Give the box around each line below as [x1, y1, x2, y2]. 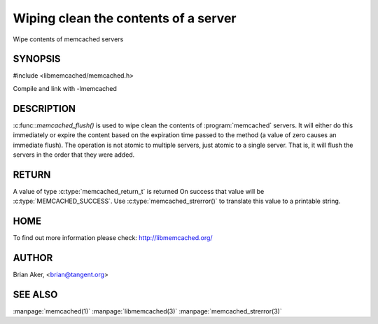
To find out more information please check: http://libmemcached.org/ [13, 234, 213, 242]
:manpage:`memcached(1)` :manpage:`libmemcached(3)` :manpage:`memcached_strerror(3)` [13, 307, 283, 315]
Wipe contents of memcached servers [13, 35, 124, 43]
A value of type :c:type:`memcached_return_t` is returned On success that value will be [13, 187, 265, 195]
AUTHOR [13, 252, 53, 264]
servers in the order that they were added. [13, 150, 135, 159]
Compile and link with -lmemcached [13, 84, 117, 92]
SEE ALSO [13, 288, 58, 300]
